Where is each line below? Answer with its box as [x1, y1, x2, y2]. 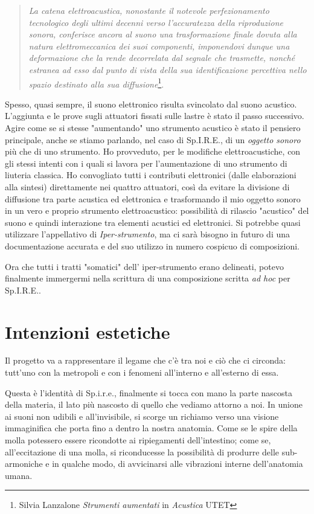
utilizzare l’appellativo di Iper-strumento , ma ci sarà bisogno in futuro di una [5, 228, 290, 240]
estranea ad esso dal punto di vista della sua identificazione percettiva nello [28, 63, 307, 75]
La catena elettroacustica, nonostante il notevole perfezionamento [28, 4, 269, 16]
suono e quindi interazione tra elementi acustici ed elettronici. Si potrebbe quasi [5, 216, 301, 228]
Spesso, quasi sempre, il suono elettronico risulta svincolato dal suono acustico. [5, 97, 297, 110]
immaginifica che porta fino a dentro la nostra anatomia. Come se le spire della [5, 422, 298, 434]
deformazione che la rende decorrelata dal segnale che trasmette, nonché [28, 51, 295, 64]
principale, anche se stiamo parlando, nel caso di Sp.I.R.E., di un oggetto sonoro [5, 133, 301, 146]
